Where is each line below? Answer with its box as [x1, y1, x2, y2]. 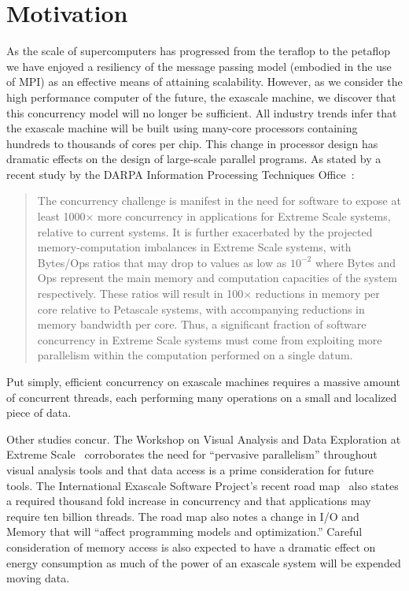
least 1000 [37, 208, 86, 225]
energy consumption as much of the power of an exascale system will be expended [6, 554, 401, 571]
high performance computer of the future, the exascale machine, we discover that [6, 88, 396, 105]
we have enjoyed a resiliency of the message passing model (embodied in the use [6, 58, 392, 74]
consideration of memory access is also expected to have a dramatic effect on [6, 538, 376, 555]
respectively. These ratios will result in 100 [37, 285, 244, 302]
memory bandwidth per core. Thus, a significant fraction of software [37, 316, 367, 333]
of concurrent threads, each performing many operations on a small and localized [6, 388, 397, 405]
